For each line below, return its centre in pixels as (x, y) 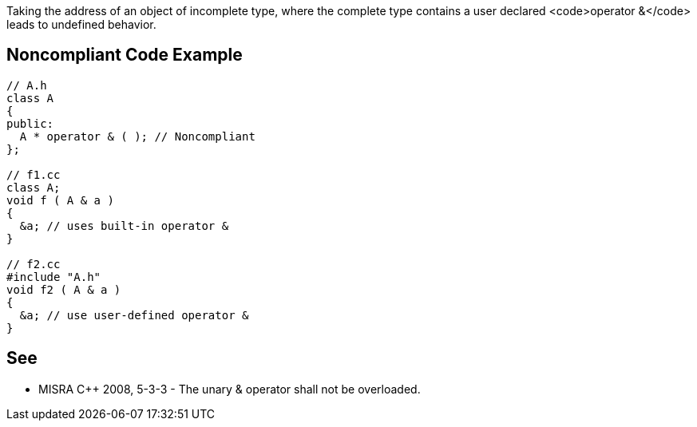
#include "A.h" (54, 277)
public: (30, 123)
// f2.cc (34, 264)
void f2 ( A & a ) (64, 289)
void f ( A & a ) (60, 200)
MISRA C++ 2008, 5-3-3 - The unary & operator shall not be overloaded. (230, 389)
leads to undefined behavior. (81, 24)
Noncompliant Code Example (125, 55)
